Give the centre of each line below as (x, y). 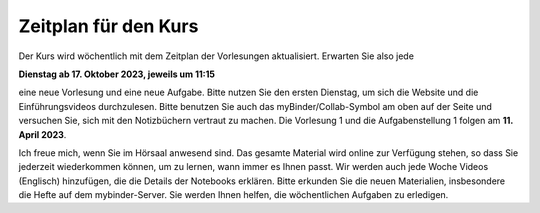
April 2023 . (42, 134)
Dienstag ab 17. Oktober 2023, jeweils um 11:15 (116, 74)
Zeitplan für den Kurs (108, 26)
